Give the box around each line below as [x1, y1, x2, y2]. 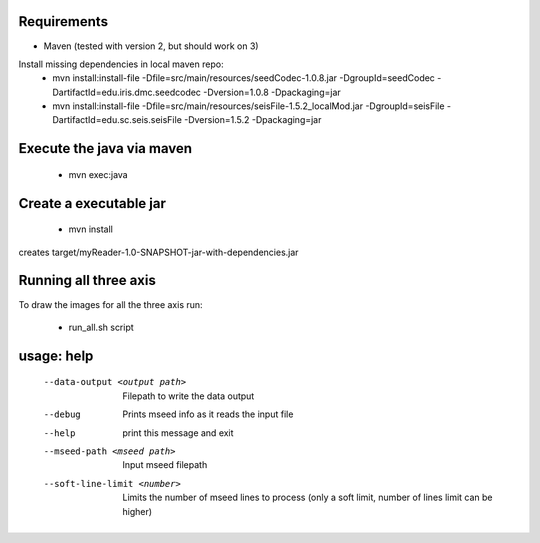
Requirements [18, 13, 109, 30]
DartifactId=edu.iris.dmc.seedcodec [52, 86, 202, 98]
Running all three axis [18, 272, 157, 289]
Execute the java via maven [18, 140, 193, 157]
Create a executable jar [18, 195, 167, 212]
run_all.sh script [68, 321, 134, 333]
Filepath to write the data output [122, 390, 255, 402]
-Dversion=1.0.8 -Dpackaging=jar [203, 86, 342, 98]
